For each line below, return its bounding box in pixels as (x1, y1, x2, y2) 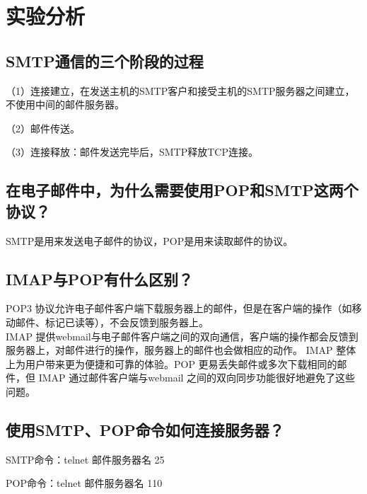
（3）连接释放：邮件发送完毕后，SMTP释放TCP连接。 (6, 144, 259, 159)
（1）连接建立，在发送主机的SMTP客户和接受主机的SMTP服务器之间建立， (6, 83, 355, 98)
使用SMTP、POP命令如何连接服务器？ (6, 418, 284, 440)
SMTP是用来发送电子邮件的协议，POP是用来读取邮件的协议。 (6, 233, 293, 248)
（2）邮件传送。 (6, 120, 80, 135)
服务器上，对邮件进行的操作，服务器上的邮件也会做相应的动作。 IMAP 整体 (6, 343, 356, 357)
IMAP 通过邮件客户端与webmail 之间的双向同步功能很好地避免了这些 (38, 370, 356, 385)
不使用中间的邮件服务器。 (6, 97, 124, 112)
